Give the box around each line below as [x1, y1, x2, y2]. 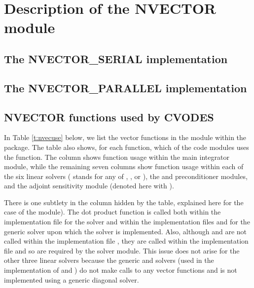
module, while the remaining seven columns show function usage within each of [4, 161, 244, 172]
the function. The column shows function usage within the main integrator [4, 151, 229, 162]
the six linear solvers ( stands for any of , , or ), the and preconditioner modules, [4, 171, 248, 181]
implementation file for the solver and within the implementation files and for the [4, 216, 250, 227]
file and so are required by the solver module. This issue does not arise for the [4, 245, 240, 255]
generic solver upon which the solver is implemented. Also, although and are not [4, 226, 247, 236]
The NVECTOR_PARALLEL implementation [4, 80, 247, 95]
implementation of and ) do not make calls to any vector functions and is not [4, 265, 237, 275]
